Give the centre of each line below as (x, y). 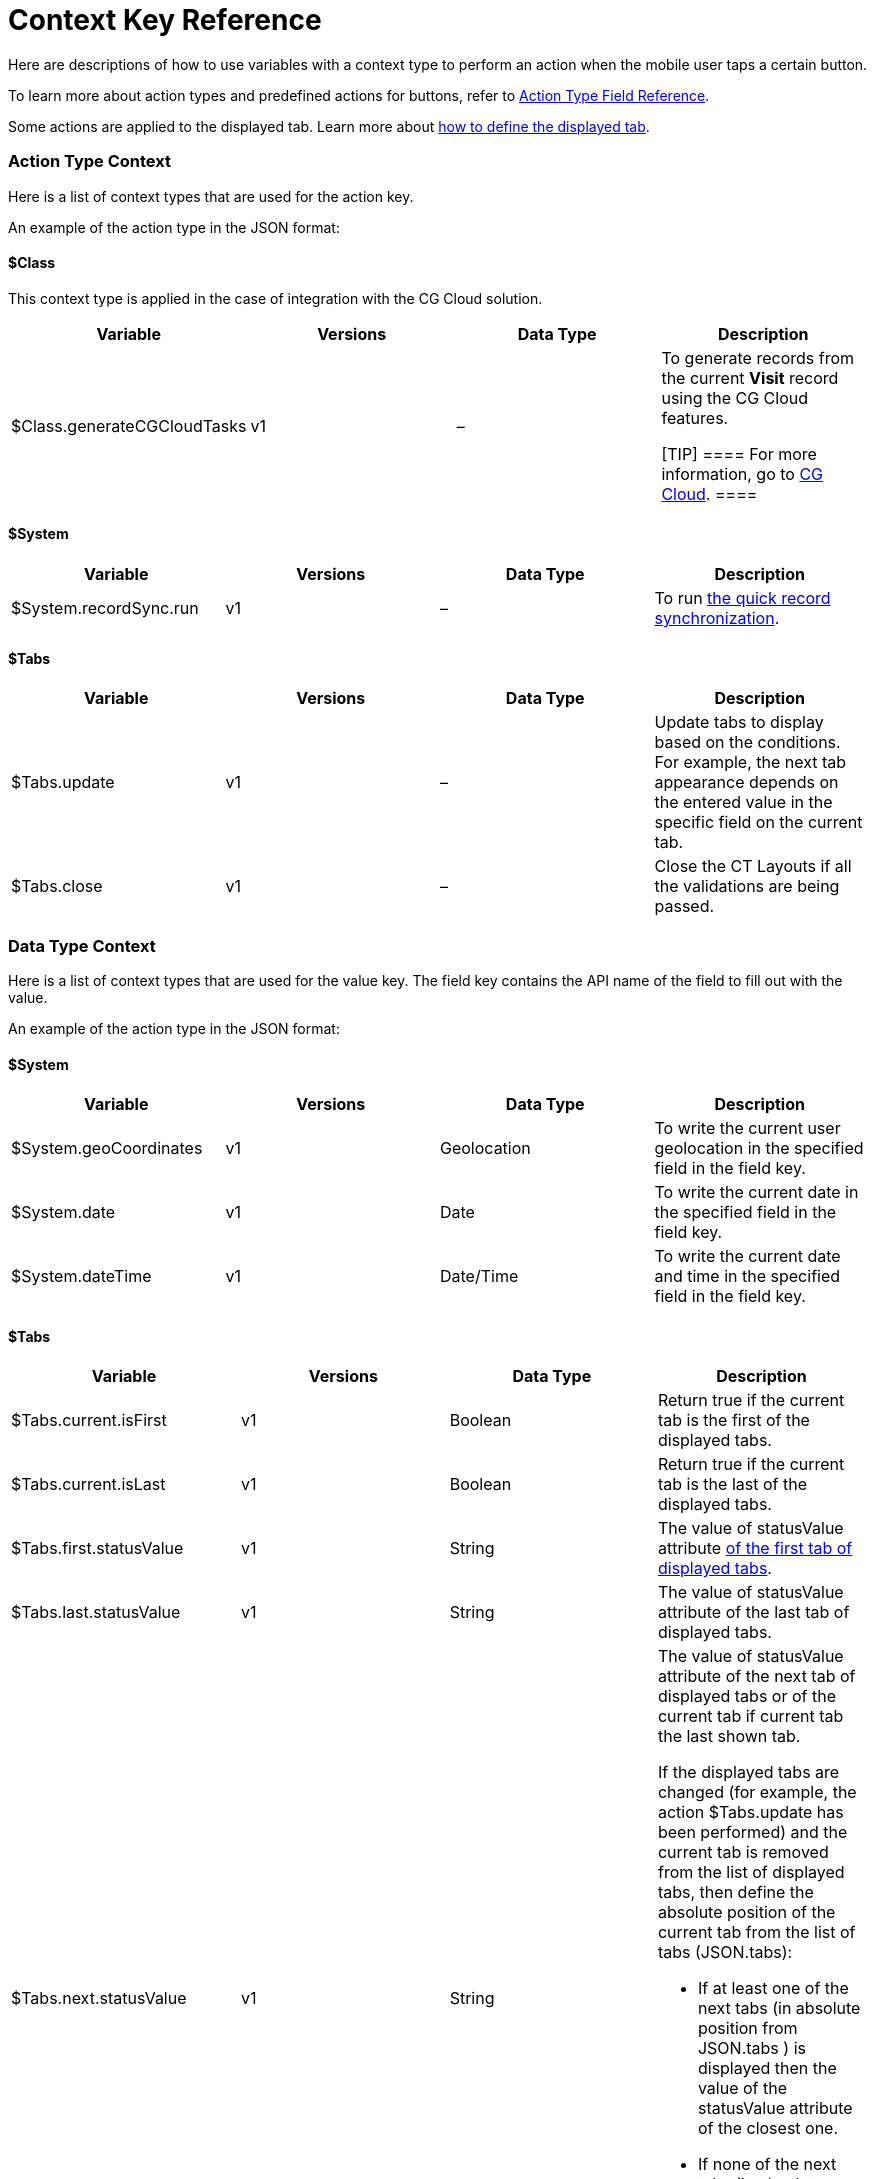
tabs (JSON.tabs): (725, 1952)
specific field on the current (758, 822)
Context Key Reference (165, 20)
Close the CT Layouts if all (753, 866)
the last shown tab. (729, 1736)
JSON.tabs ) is (751, 2048)
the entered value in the (743, 802)
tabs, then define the (735, 1892)
